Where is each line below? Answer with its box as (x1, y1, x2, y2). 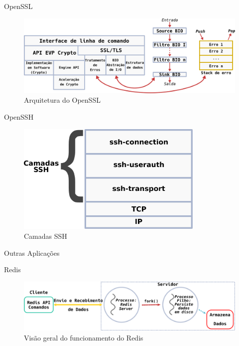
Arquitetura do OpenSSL (24, 95, 101, 105)
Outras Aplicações (4, 247, 60, 258)
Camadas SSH (24, 230, 67, 241)
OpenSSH (4, 112, 34, 122)
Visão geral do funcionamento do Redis (24, 333, 143, 343)
